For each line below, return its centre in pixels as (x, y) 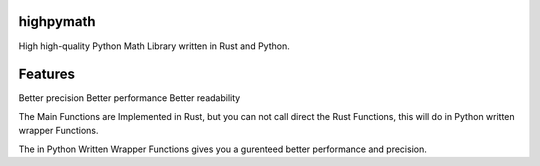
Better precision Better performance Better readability (129, 98)
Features (46, 74)
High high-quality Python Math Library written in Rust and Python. (154, 46)
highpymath (57, 21)
